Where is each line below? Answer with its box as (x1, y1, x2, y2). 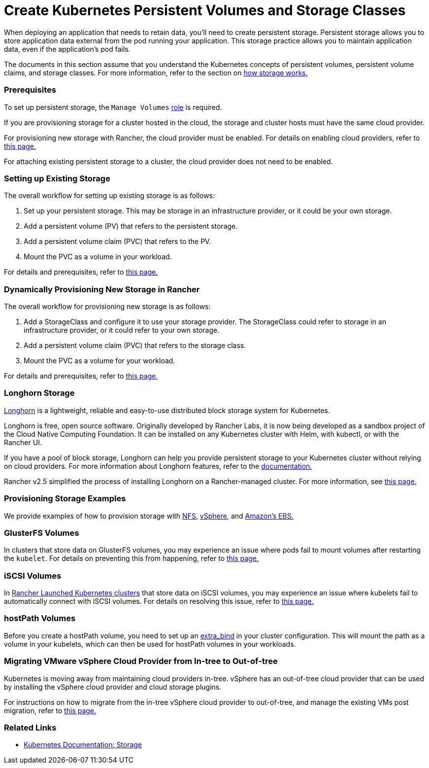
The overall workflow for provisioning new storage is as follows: (4, 302, 211, 311)
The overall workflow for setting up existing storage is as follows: (4, 191, 215, 200)
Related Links (4, 722, 57, 733)
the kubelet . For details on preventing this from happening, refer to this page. (4, 554, 259, 563)
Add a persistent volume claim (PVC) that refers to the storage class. (24, 341, 246, 349)
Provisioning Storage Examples (4, 493, 126, 504)
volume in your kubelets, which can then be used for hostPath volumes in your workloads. (4, 639, 296, 648)
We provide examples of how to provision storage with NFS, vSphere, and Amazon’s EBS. (4, 511, 294, 520)
